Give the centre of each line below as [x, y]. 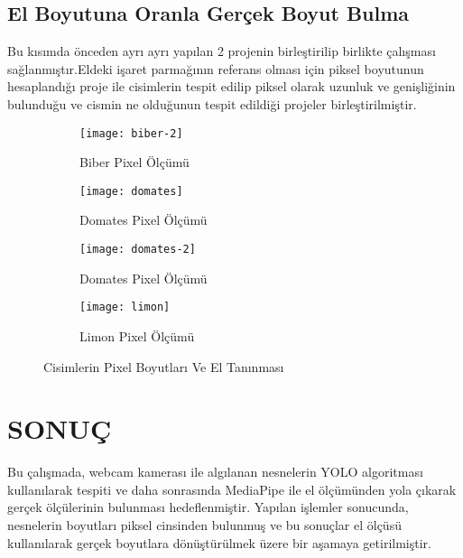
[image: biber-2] [131, 133]
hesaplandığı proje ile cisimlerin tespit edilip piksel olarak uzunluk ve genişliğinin [231, 86]
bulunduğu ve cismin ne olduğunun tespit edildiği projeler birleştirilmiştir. [212, 103]
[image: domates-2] [138, 250]
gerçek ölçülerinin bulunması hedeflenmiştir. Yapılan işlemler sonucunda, [208, 507]
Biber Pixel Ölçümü [134, 162]
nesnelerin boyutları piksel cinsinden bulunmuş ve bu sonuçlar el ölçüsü [204, 525]
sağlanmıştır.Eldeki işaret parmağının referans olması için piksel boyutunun [216, 68]
